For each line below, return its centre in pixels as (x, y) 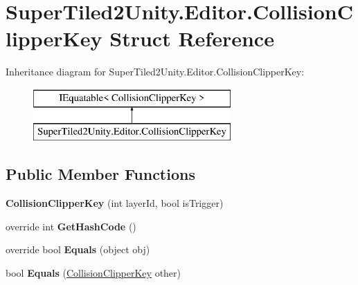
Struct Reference (192, 38)
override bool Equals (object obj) (78, 249)
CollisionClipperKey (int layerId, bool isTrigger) (115, 203)
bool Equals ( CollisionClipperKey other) (93, 273)
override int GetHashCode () (71, 226)
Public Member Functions (100, 174)
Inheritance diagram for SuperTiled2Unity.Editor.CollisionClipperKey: (155, 72)
